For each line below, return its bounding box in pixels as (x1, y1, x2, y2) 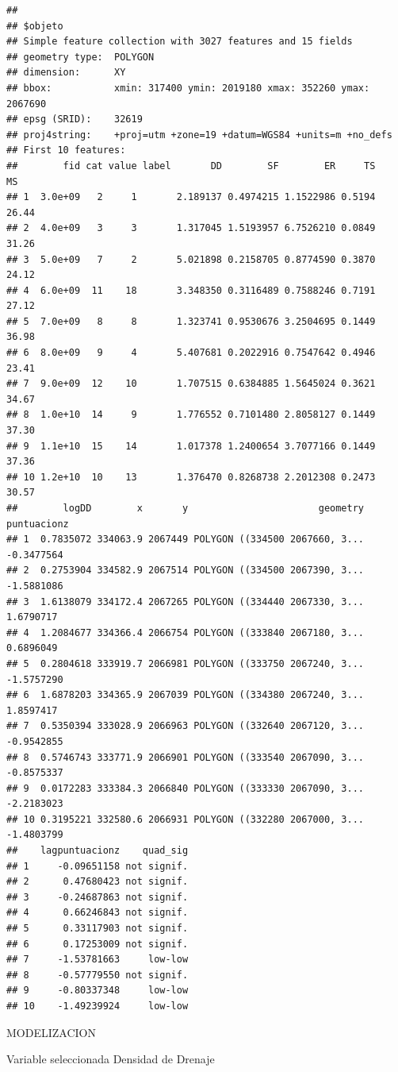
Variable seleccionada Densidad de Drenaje (6, 1051, 215, 1067)
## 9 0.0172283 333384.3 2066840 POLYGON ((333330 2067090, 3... (6, 782, 365, 794)
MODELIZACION (6, 1024, 96, 1040)
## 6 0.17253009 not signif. (6, 938, 189, 950)
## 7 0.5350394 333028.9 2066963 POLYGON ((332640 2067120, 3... (6, 720, 365, 732)
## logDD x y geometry (6, 503, 365, 514)
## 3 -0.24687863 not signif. (6, 891, 189, 903)
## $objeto (6, 20, 63, 32)
